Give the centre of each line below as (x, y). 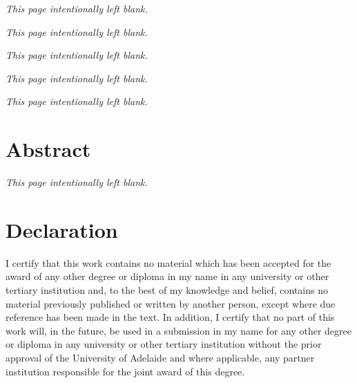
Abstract (48, 149)
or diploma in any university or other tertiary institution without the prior (164, 344)
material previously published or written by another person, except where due (171, 303)
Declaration (62, 229)
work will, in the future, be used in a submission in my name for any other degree (179, 330)
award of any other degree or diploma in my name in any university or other (167, 276)
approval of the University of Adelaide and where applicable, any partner (160, 357)
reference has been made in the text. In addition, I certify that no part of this (170, 317)
